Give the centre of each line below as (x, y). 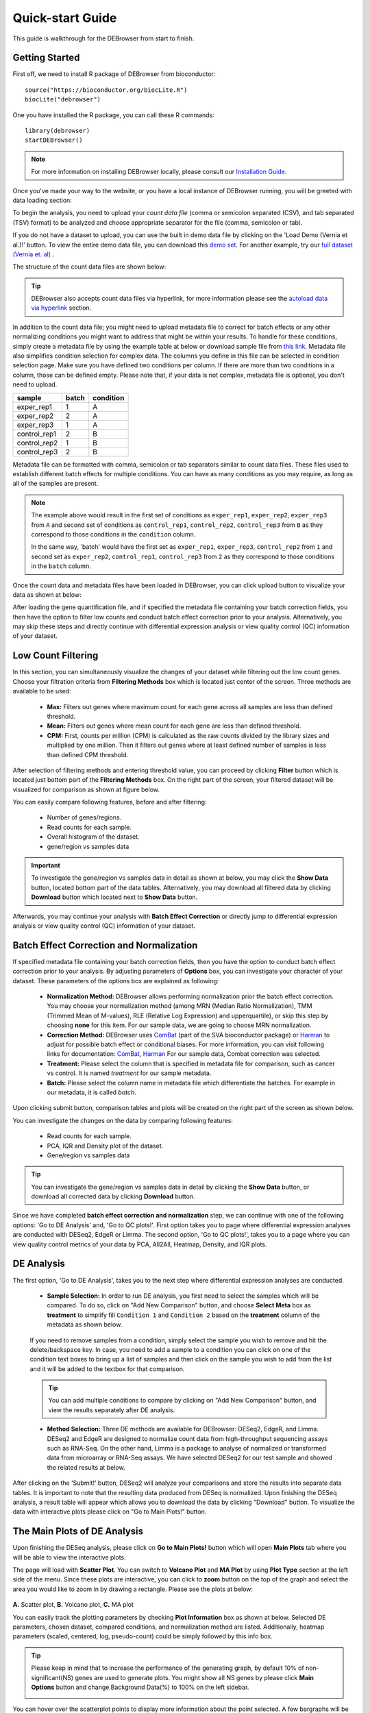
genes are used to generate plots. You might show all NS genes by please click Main (195, 1677)
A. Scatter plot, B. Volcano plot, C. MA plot (73, 1605)
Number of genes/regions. (84, 817)
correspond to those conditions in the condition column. (113, 534)
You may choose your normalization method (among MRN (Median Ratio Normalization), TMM (180, 1006)
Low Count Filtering (56, 655)
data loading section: (42, 200)
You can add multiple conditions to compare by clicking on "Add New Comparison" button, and (182, 1401)
